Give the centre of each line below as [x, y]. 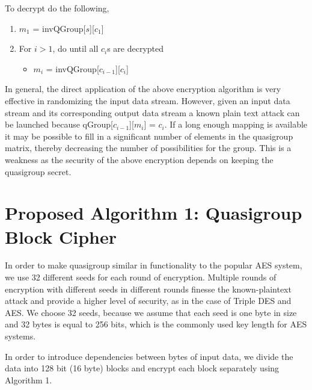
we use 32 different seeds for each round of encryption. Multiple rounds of [141, 277]
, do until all [75, 48]
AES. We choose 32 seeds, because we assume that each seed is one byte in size [151, 312]
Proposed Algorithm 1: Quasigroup [154, 213]
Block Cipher [61, 236]
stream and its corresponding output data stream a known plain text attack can [152, 112]
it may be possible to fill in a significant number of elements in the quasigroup [149, 136]
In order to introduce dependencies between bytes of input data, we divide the [149, 356]
